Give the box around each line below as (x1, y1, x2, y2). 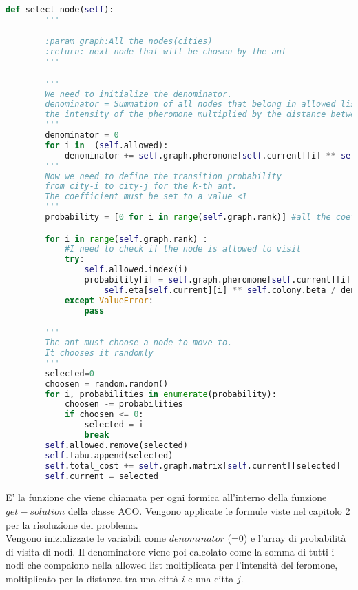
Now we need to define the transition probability (45, 171, 282, 181)
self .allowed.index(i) (84, 265, 188, 275)
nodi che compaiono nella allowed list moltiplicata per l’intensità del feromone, (6, 558, 338, 572)
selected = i (84, 420, 144, 430)
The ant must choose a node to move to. (45, 338, 233, 348)
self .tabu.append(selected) (45, 450, 173, 460)
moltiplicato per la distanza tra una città (6, 571, 179, 585)
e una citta (188, 571, 234, 585)
